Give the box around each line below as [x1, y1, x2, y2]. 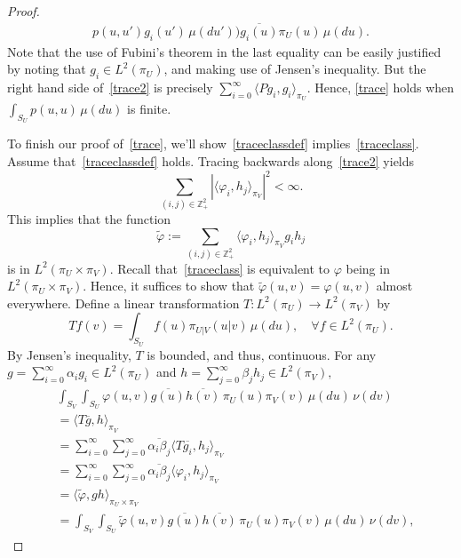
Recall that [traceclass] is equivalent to [117, 259, 330, 277]
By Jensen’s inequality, [7, 345, 131, 363]
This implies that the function [7, 210, 171, 228]
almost [376, 276, 413, 295]
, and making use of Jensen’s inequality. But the [163, 60, 426, 78]
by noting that [7, 60, 86, 78]
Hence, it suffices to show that [90, 276, 255, 295]
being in [346, 259, 390, 277]
